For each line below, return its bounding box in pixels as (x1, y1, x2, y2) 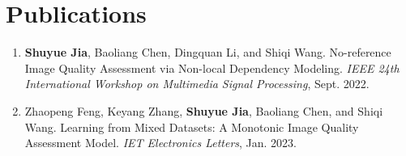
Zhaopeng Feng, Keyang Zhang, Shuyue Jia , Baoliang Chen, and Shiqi (24, 102, 383, 119)
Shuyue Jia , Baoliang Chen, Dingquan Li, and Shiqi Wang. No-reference (24, 44, 391, 61)
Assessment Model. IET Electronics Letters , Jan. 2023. (24, 134, 297, 151)
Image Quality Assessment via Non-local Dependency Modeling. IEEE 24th (24, 59, 400, 76)
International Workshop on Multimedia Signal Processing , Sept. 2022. (24, 75, 370, 92)
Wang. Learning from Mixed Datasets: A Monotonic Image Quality (24, 118, 359, 135)
